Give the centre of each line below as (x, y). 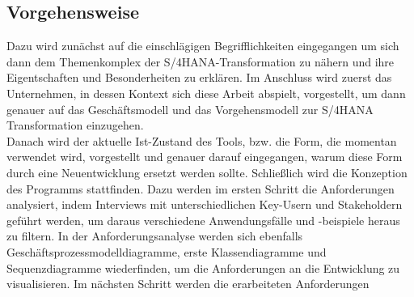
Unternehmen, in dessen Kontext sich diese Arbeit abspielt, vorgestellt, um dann (206, 93)
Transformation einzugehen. (75, 125)
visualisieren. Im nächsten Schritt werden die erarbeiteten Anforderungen (188, 284)
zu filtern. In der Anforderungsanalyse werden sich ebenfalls (155, 236)
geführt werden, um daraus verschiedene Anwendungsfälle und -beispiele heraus (203, 220)
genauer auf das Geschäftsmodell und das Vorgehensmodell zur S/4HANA (190, 109)
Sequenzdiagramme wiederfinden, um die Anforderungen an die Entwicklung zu (203, 267)
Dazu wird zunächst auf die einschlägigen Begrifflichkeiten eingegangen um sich (203, 46)
